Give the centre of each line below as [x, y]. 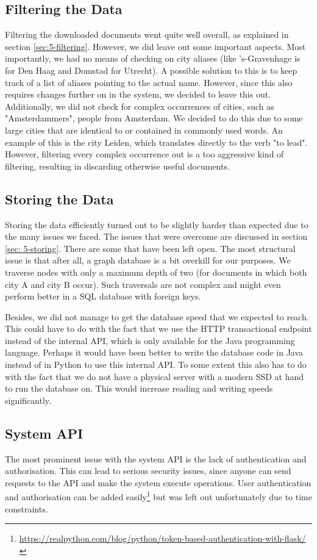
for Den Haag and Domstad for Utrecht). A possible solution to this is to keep [151, 70]
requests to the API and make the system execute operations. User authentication [158, 482]
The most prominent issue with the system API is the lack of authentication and [156, 458]
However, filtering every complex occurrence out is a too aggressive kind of [144, 154]
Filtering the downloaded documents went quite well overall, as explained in [147, 34]
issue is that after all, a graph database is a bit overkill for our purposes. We [148, 260]
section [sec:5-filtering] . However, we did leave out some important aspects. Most [155, 46]
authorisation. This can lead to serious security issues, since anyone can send [148, 471]
